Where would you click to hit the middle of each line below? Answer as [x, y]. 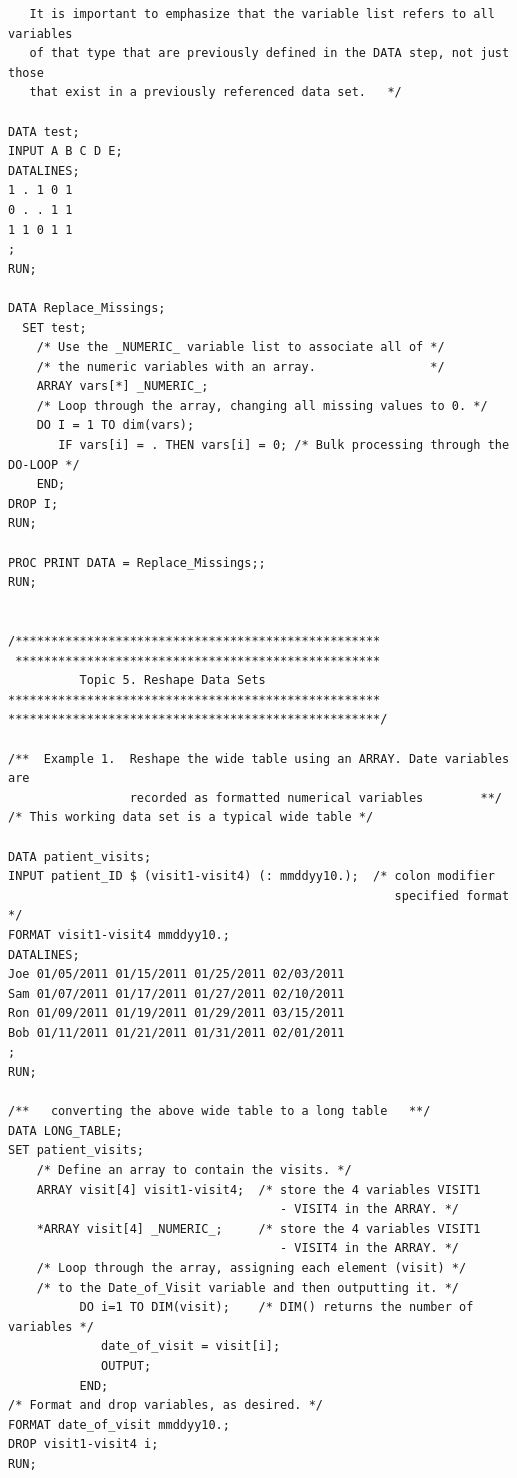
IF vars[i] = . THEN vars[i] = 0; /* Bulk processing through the [284, 445]
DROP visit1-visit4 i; [83, 1444]
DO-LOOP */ [44, 464]
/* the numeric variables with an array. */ [240, 366]
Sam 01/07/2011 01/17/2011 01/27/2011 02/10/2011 [176, 993]
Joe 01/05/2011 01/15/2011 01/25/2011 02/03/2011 [176, 974]
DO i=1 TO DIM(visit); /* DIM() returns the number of [276, 1307]
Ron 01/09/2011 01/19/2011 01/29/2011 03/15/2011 [176, 1013]
